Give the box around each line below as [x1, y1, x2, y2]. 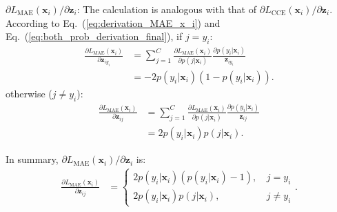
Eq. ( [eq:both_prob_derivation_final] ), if [6, 29, 183, 44]
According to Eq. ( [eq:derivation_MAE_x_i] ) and [6, 15, 221, 30]
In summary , [6, 152, 59, 166]
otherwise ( [6, 86, 52, 100]
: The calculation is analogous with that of [76, 2, 257, 16]
